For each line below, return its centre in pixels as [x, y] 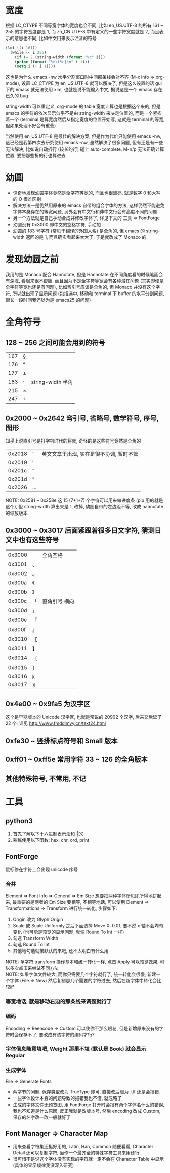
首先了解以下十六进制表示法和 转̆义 [48, 834]
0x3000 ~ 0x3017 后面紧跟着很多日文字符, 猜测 [80, 530]
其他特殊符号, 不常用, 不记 [46, 778]
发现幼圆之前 [32, 260]
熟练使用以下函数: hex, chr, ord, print [51, 840]
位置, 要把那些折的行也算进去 [35, 156]
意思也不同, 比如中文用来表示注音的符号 [55, 38]
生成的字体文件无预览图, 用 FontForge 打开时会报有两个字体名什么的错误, [89, 1105]
